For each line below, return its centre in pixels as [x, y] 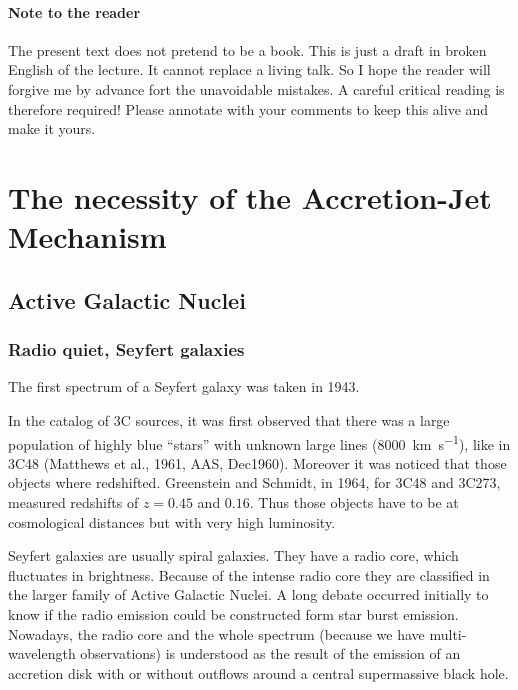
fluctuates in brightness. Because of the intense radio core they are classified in [249, 574]
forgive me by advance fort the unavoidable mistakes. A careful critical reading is [256, 88]
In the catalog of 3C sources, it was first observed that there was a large [229, 419]
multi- [448, 633]
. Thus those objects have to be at [354, 501]
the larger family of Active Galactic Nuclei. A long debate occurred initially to [248, 594]
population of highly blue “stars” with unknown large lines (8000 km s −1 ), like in [259, 442]
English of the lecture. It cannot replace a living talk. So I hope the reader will [249, 69]
